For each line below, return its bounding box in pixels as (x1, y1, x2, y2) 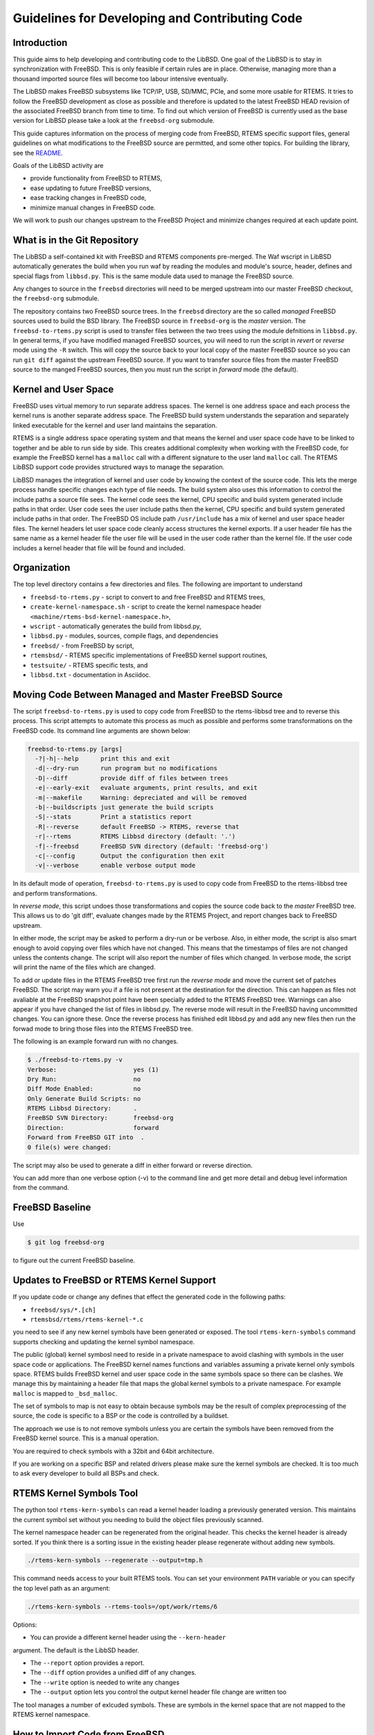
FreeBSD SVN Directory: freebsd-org (27, 1114, 174, 1122)
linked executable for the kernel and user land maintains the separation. (12, 421, 217, 430)
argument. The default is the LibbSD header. (12, 1645, 140, 1654)
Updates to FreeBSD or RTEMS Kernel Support (12, 1274, 216, 1287)
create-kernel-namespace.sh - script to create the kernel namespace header (30, 602, 262, 611)
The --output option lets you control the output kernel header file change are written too (30, 1688, 287, 1696)
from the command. (12, 1183, 69, 1192)
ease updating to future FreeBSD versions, (30, 184, 152, 192)
